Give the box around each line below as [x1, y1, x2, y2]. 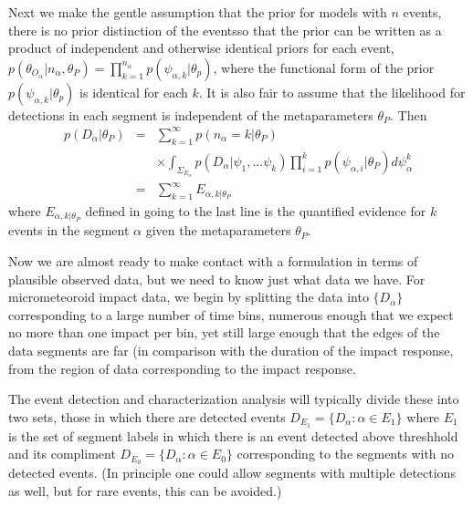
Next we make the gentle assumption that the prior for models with [8, 3, 387, 21]
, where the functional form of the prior [213, 57, 435, 77]
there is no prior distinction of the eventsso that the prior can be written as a [8, 20, 442, 39]
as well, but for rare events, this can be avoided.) [8, 481, 282, 500]
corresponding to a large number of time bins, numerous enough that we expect [8, 305, 454, 324]
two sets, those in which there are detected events [8, 407, 286, 426]
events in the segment [8, 221, 130, 240]
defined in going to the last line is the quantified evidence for [85, 201, 426, 220]
